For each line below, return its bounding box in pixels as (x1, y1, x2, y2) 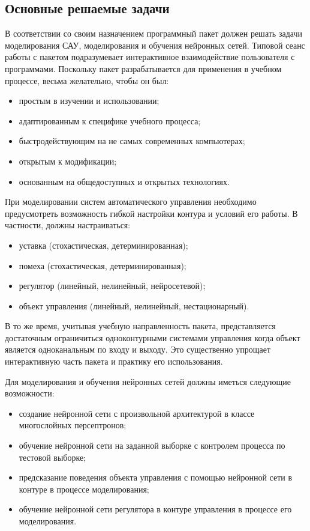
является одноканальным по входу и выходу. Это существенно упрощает (5, 343, 271, 356)
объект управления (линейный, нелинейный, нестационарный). (19, 299, 249, 312)
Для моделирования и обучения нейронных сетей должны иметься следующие (5, 375, 291, 387)
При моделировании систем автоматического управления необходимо (5, 195, 257, 208)
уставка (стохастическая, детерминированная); (19, 238, 188, 251)
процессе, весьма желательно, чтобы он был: (5, 74, 169, 86)
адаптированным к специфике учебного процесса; (19, 114, 201, 127)
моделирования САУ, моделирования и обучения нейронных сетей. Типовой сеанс (5, 38, 305, 51)
